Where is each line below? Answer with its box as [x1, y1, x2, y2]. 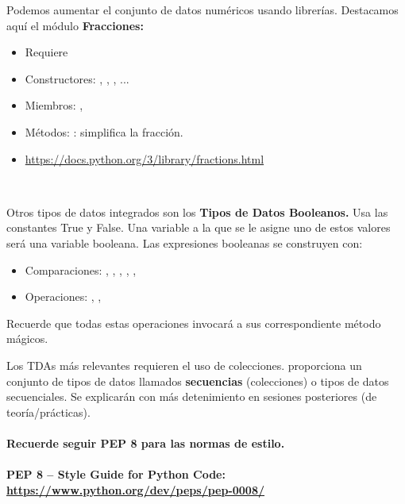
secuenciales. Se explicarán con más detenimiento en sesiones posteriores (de [6, 388, 377, 405]
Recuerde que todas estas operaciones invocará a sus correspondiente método [6, 314, 381, 331]
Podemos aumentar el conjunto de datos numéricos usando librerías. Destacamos [6, 2, 399, 17]
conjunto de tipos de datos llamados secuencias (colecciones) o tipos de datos [6, 372, 389, 389]
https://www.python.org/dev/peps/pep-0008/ [6, 481, 265, 498]
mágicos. [6, 330, 48, 347]
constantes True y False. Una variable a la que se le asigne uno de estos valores [6, 219, 391, 236]
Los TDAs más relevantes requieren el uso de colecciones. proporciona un [6, 356, 362, 373]
